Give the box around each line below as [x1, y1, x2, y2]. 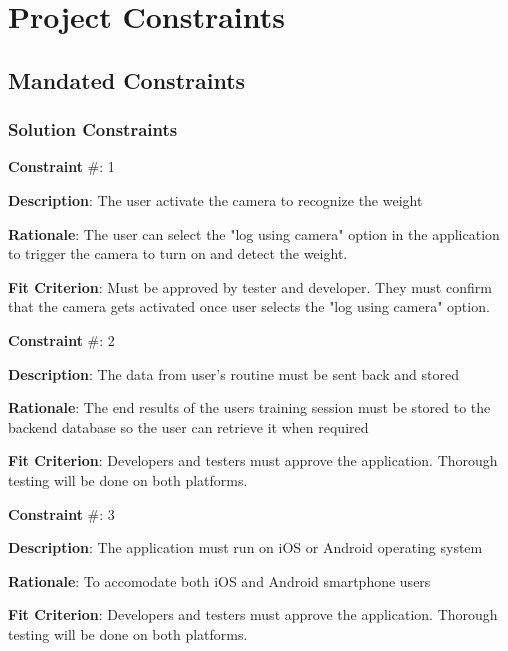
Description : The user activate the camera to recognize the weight [8, 189, 423, 210]
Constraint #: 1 [8, 156, 115, 177]
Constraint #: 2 [8, 329, 115, 350]
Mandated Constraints [8, 64, 246, 95]
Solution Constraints [8, 117, 178, 142]
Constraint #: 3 [8, 503, 115, 524]
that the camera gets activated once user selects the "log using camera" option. [8, 296, 490, 317]
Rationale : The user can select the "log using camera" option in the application [8, 223, 500, 244]
